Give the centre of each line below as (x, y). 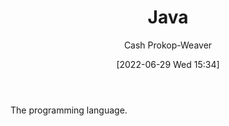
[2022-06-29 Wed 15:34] (168, 64)
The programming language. (69, 110)
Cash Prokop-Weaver (168, 45)
